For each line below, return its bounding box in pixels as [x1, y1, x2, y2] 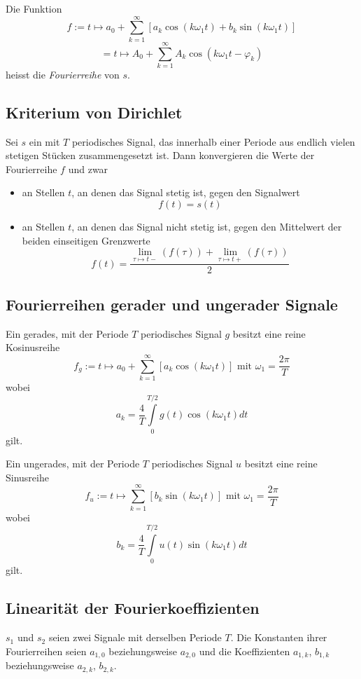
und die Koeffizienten [199, 643, 290, 658]
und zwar [68, 161, 108, 176]
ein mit [29, 134, 60, 149]
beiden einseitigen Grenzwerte [22, 233, 150, 247]
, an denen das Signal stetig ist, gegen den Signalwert [71, 185, 300, 200]
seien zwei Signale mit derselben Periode [48, 630, 222, 645]
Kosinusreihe [6, 340, 60, 355]
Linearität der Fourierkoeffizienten [6, 597, 260, 619]
